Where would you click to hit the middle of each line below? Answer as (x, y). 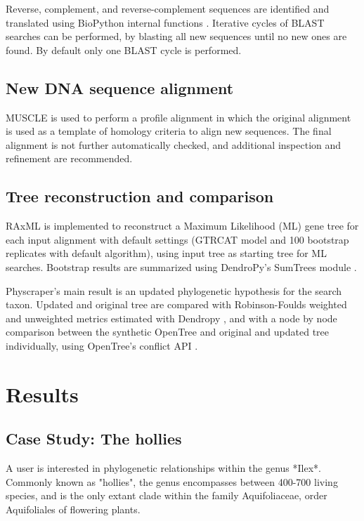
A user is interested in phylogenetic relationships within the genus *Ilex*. (163, 468)
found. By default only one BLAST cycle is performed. (124, 50)
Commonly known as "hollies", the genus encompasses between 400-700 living (172, 481)
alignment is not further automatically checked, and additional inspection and (174, 144)
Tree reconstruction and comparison (140, 196)
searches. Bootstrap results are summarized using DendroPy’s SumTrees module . (181, 266)
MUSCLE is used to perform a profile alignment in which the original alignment (178, 117)
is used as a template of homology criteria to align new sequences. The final (169, 131)
